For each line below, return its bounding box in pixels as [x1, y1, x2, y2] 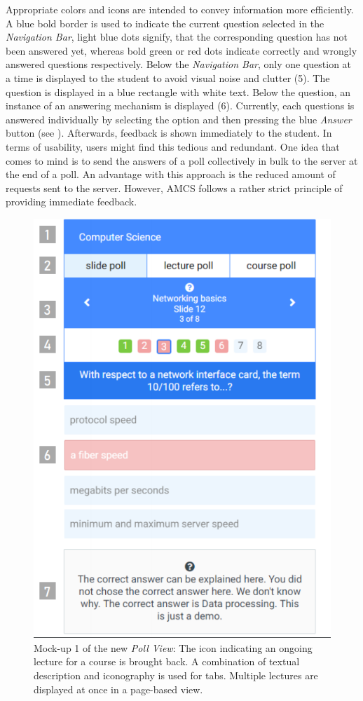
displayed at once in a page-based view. [34, 681, 203, 696]
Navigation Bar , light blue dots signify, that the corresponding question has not [6, 29, 348, 44]
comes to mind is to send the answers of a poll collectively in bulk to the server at [6, 153, 358, 168]
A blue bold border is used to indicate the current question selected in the [6, 15, 324, 30]
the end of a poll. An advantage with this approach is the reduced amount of [6, 167, 336, 182]
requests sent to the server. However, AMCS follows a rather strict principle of [6, 180, 343, 195]
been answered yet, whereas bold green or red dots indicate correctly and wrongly [6, 43, 357, 57]
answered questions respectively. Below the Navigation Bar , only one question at [6, 57, 352, 72]
